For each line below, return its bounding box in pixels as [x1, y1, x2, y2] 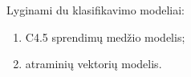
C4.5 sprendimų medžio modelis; [25, 28, 185, 45]
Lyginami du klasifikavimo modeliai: [6, 2, 185, 18]
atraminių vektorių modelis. [25, 55, 162, 72]
